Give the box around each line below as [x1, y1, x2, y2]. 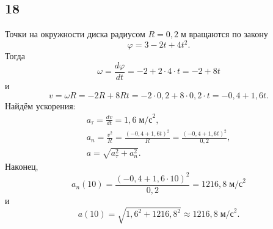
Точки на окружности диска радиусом [5, 27, 145, 40]
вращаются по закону [189, 27, 268, 40]
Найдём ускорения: [5, 99, 76, 112]
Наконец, [5, 159, 38, 172]
